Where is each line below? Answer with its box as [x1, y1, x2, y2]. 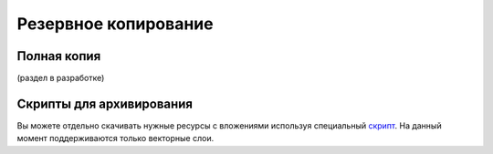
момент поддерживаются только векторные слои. [16, 133, 215, 144]
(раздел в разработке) [16, 73, 105, 84]
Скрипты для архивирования [16, 96, 194, 111]
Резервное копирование [16, 14, 214, 34]
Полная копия [16, 48, 101, 64]
